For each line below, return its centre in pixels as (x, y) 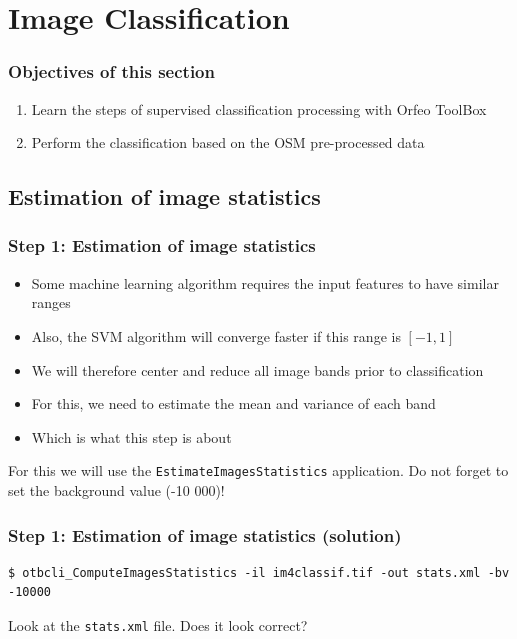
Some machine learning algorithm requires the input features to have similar (265, 282)
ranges (51, 302)
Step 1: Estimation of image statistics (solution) (205, 534)
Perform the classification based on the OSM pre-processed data (228, 142)
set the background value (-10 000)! (116, 490)
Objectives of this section (111, 71)
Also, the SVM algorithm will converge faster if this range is (216, 335)
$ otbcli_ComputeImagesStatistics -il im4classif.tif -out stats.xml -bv (259, 572)
